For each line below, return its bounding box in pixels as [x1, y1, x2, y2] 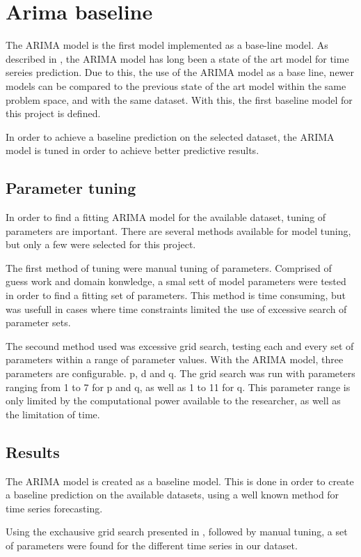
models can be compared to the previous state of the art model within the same [6, 78, 346, 93]
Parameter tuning [6, 177, 136, 199]
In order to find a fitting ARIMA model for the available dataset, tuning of [6, 210, 326, 224]
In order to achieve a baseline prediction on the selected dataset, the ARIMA [6, 129, 335, 144]
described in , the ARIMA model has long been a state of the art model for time [6, 51, 349, 66]
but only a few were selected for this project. [6, 237, 196, 252]
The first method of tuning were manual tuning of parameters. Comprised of [6, 260, 332, 275]
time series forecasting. [6, 501, 103, 515]
